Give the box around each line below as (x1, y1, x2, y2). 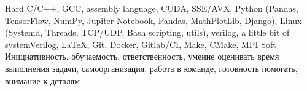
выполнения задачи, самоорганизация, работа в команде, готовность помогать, (5, 61, 298, 74)
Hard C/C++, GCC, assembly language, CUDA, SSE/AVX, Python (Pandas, (5, 2, 298, 14)
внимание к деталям (5, 74, 80, 87)
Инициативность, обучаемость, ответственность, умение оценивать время (5, 50, 279, 63)
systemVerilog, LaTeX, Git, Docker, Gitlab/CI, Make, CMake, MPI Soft (5, 38, 276, 50)
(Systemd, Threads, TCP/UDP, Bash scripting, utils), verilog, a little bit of (5, 26, 290, 39)
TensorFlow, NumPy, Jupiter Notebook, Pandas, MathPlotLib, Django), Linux (5, 14, 302, 26)
